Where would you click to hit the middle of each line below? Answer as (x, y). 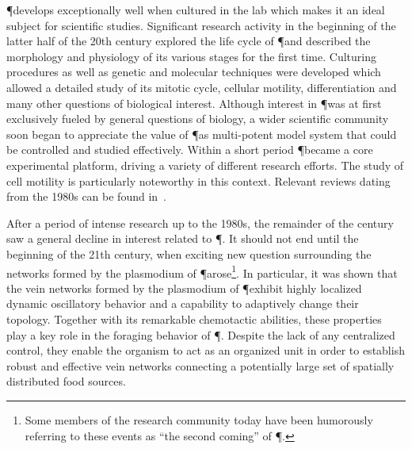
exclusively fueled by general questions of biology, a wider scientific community (198, 119)
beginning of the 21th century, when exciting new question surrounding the (189, 253)
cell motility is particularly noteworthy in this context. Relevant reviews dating (198, 180)
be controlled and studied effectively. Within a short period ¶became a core (190, 150)
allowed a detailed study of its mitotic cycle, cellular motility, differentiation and (202, 87)
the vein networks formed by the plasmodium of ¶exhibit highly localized (184, 288)
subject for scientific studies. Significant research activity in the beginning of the (201, 25)
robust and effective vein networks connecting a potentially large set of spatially (200, 365)
